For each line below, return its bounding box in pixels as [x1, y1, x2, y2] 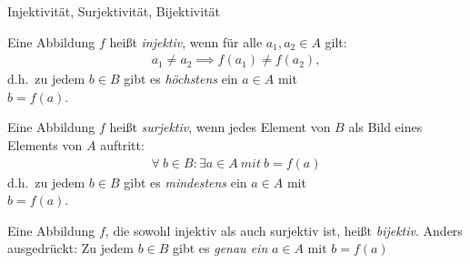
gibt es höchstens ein [124, 69, 238, 88]
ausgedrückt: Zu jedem [7, 239, 134, 258]
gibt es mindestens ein [124, 172, 247, 191]
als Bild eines [348, 117, 423, 137]
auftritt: [100, 136, 145, 154]
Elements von [7, 136, 83, 154]
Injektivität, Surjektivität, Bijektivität [7, 2, 221, 20]
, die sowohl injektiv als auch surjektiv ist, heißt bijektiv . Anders [105, 220, 463, 239]
